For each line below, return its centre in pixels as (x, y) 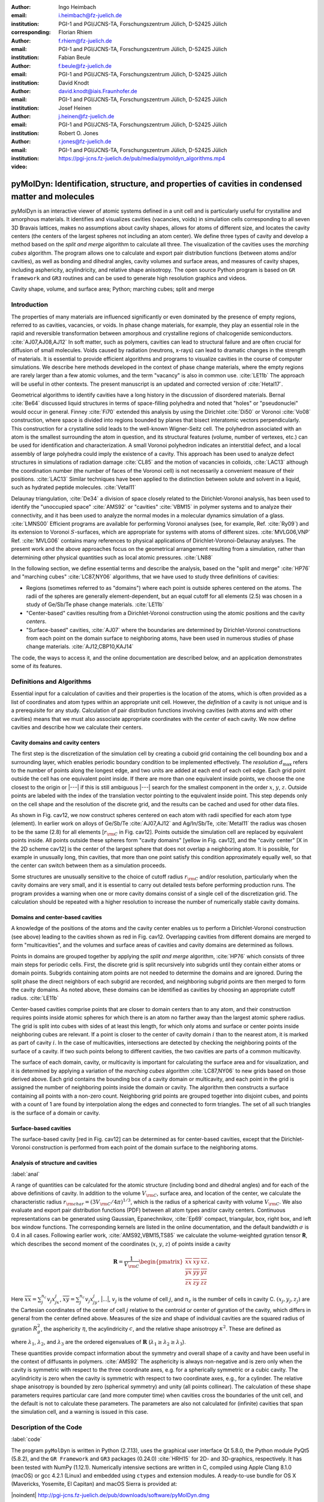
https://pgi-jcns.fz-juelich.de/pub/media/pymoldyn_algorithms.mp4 (142, 159)
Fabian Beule (74, 58)
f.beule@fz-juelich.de (85, 65)
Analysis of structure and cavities (54, 1163)
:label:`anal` (25, 1174)
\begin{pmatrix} (161, 1262)
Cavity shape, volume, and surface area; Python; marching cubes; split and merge (113, 289)
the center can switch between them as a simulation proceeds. (89, 866)
